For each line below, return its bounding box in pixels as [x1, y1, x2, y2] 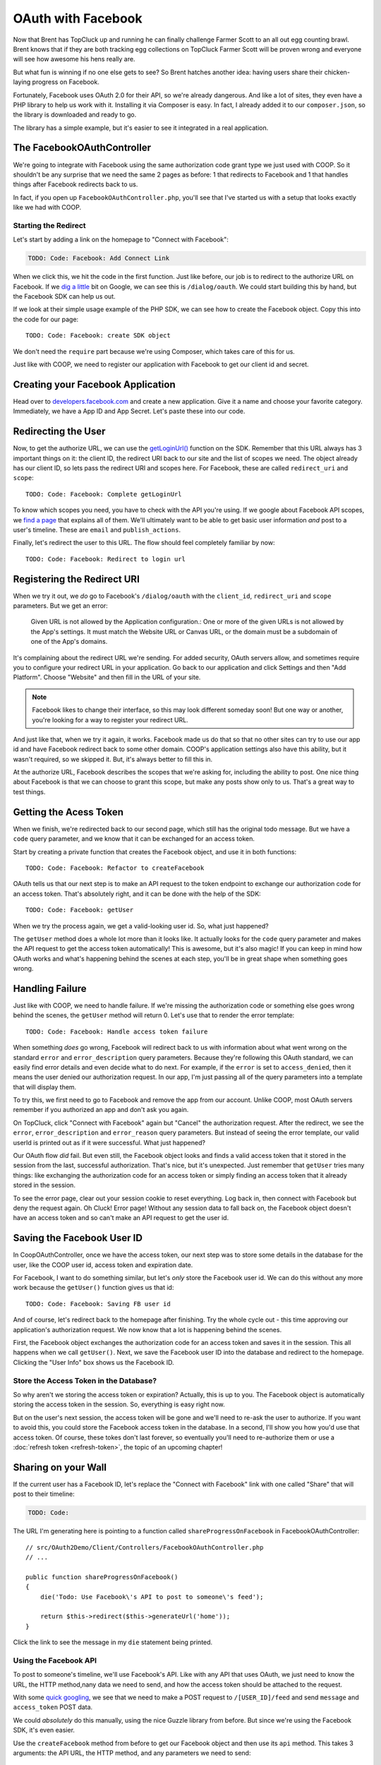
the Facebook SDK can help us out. [13, 292, 116, 301]
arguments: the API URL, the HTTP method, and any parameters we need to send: [13, 1748, 251, 1757]
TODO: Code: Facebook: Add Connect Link [28, 254, 169, 263]
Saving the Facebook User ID [13, 1232, 143, 1244]
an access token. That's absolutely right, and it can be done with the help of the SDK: [13, 890, 261, 898]
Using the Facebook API [13, 1656, 97, 1665]
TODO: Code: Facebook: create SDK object [25, 332, 171, 340]
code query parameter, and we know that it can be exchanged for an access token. [13, 834, 255, 843]
